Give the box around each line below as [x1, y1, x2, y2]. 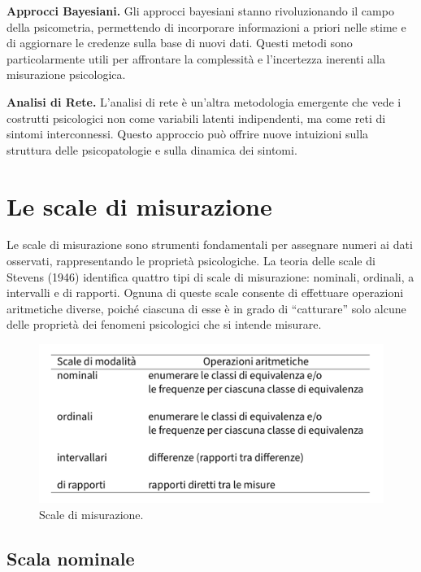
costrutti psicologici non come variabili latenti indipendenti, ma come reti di [7, 109, 386, 126]
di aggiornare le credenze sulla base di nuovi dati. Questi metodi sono [7, 34, 353, 51]
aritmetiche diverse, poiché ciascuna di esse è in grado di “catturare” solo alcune [7, 299, 406, 317]
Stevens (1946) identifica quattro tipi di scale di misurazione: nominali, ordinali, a [7, 268, 414, 285]
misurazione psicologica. [7, 66, 126, 83]
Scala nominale [7, 545, 135, 570]
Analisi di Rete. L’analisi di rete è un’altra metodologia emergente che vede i [7, 93, 401, 110]
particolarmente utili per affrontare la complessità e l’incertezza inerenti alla [7, 50, 385, 67]
